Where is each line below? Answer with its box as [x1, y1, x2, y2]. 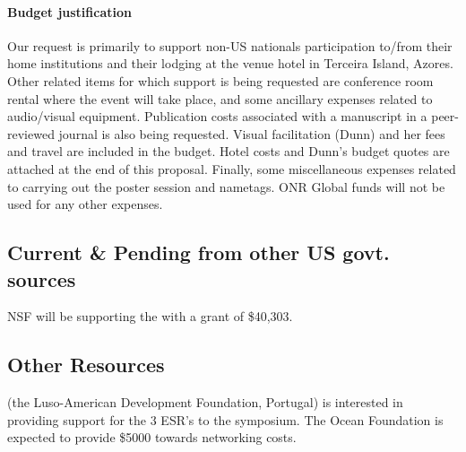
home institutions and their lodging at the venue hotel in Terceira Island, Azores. [7, 54, 453, 73]
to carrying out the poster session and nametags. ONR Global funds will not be [7, 177, 445, 196]
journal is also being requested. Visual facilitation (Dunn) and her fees [58, 124, 445, 143]
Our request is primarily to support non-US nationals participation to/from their [7, 36, 453, 55]
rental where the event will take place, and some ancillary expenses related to [7, 89, 433, 108]
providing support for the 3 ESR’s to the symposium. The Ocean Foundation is [7, 410, 444, 429]
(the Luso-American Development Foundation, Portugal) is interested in [7, 393, 403, 412]
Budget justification [7, 2, 132, 21]
